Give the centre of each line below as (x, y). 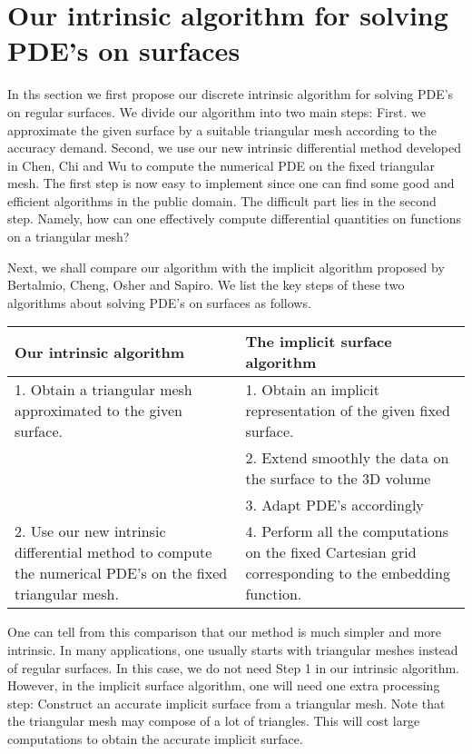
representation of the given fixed (348, 411)
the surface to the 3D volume (338, 479)
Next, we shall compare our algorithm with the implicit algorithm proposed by (226, 267)
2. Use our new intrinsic (90, 531)
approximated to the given (98, 411)
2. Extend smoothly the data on (347, 458)
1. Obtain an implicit (313, 390)
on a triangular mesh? (69, 237)
